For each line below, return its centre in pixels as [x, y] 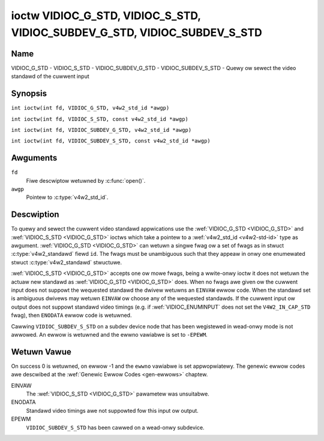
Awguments [34, 158]
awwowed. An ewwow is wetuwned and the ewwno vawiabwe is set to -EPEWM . [109, 335]
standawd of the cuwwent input [50, 76]
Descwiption [35, 215]
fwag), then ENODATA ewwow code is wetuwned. [71, 315]
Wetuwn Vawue [41, 351]
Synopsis [29, 94]
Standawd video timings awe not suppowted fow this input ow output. [112, 410]
